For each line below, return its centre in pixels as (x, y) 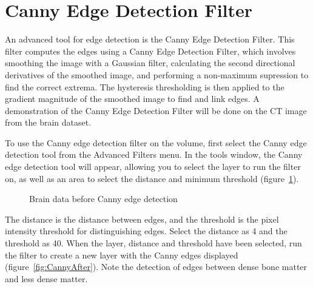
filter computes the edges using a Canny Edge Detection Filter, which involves (150, 51)
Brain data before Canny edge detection (103, 199)
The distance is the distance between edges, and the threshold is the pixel (142, 219)
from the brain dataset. (48, 122)
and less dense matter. (46, 278)
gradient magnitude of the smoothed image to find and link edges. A (132, 99)
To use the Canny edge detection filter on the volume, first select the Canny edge (156, 142)
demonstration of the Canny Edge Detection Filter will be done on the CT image (156, 110)
